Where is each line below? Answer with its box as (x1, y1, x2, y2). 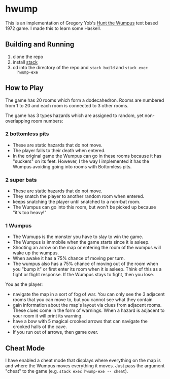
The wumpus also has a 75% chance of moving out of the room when (12, 260, 158, 267)
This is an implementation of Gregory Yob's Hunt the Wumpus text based (5, 20, 158, 26)
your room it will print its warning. (12, 313, 83, 319)
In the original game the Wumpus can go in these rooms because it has (12, 153, 162, 159)
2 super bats (5, 176, 37, 183)
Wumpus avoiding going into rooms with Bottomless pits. (12, 163, 132, 169)
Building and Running (5, 40, 75, 49)
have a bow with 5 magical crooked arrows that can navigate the (12, 318, 148, 325)
